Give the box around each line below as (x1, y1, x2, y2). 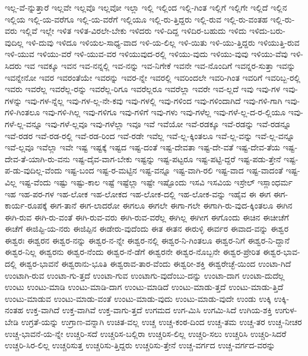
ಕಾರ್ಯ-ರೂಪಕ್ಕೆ (5, 199, 47, 212)
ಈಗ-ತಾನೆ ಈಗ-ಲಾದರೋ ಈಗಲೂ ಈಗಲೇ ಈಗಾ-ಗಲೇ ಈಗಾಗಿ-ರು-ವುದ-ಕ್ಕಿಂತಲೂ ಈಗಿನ (49, 199, 293, 212)
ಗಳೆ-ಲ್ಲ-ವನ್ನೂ (5, 117, 43, 130)
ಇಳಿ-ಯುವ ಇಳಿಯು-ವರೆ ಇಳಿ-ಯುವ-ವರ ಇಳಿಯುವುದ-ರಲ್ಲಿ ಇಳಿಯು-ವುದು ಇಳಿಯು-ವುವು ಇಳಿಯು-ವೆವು (5, 48, 288, 60)
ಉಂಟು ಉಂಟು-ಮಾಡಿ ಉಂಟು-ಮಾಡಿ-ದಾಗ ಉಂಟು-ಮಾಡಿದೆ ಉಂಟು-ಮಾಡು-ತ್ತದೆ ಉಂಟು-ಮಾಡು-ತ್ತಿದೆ (5, 281, 284, 293)
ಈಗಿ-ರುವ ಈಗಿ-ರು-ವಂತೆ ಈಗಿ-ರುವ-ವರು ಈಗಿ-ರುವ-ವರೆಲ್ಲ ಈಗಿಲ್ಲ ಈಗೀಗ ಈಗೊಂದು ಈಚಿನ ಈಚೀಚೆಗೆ (5, 210, 289, 223)
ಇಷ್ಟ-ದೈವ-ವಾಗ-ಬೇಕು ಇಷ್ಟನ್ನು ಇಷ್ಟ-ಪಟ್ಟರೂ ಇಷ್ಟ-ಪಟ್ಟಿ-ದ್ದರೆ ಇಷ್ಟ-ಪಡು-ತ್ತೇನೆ (72, 152, 281, 165)
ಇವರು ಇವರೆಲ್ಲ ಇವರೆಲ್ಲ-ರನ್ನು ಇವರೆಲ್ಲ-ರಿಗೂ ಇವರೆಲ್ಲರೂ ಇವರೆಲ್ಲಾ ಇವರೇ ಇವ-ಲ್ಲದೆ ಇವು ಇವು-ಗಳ (5, 83, 281, 95)
